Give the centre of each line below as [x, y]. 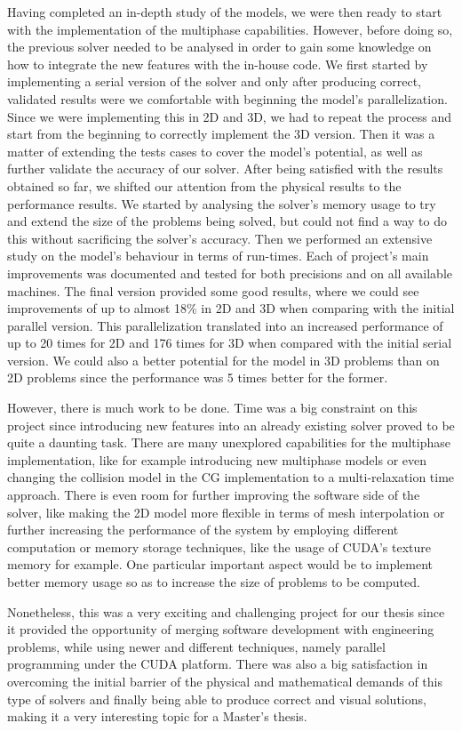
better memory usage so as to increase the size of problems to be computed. [214, 582]
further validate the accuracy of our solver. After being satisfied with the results [225, 169]
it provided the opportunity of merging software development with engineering [221, 629]
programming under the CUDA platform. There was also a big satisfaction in [218, 664]
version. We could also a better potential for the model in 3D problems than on [223, 360]
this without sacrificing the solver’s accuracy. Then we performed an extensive [220, 238]
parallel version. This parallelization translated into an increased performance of [225, 325]
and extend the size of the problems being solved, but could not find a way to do [227, 221]
